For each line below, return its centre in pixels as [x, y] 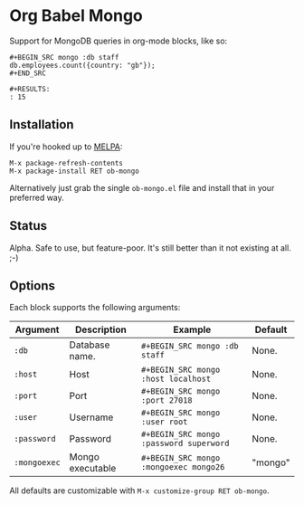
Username [91, 417]
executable [93, 469]
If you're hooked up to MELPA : [66, 147]
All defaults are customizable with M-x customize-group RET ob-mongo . [139, 491]
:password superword [185, 443]
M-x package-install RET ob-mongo [75, 171]
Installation [42, 124]
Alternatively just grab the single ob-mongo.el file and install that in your [142, 187]
